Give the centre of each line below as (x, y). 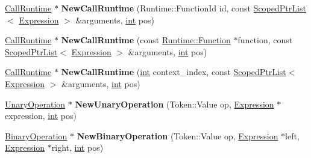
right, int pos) (77, 147)
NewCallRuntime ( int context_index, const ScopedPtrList (174, 72)
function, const (265, 40)
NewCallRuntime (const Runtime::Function (146, 40)
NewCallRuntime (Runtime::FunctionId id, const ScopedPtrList (184, 8)
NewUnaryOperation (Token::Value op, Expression (174, 104)
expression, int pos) (41, 116)
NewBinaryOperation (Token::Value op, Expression (177, 135)
